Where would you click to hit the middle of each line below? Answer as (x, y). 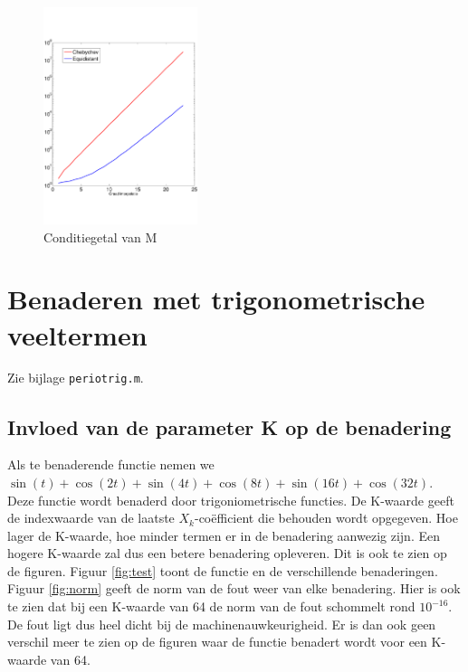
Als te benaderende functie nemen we (111, 464)
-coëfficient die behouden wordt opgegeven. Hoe (326, 518)
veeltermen (77, 334)
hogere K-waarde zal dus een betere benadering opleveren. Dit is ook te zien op (227, 553)
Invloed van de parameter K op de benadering (229, 426)
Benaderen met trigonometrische (216, 299)
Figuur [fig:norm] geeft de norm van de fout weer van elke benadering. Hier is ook (234, 588)
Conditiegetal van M (100, 237)
